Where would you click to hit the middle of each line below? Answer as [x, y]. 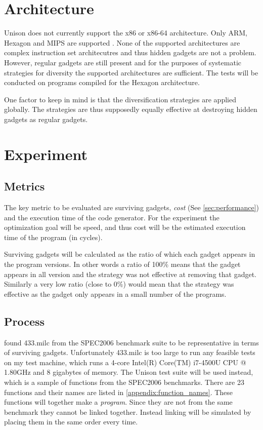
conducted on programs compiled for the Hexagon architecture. [102, 82]
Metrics [25, 186]
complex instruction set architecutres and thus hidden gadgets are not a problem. [130, 52]
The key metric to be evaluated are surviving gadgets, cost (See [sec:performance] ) [131, 207]
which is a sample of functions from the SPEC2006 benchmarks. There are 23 [124, 382]
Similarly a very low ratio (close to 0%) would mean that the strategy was [119, 284]
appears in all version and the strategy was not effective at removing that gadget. [130, 274]
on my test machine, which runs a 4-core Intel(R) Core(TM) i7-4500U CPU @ [125, 362]
